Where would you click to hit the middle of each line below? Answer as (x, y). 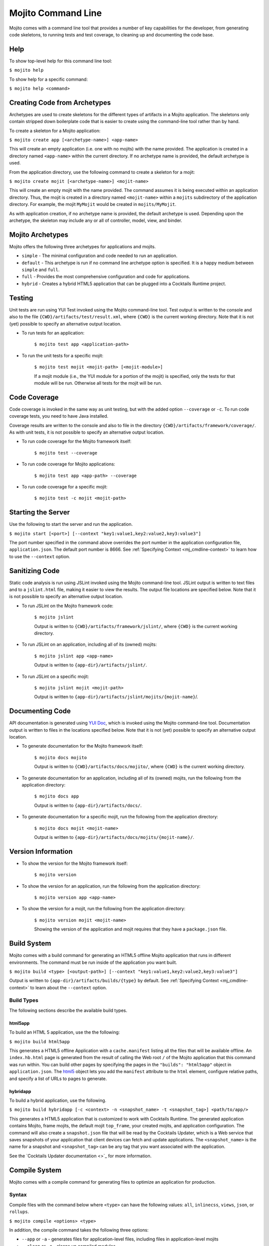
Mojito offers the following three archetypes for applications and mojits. (83, 246)
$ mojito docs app (57, 796)
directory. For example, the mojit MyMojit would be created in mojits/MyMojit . (93, 204)
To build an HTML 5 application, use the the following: (65, 1032)
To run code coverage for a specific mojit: (65, 486)
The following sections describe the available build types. (68, 1010)
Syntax (18, 1195)
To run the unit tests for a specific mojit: (63, 355)
